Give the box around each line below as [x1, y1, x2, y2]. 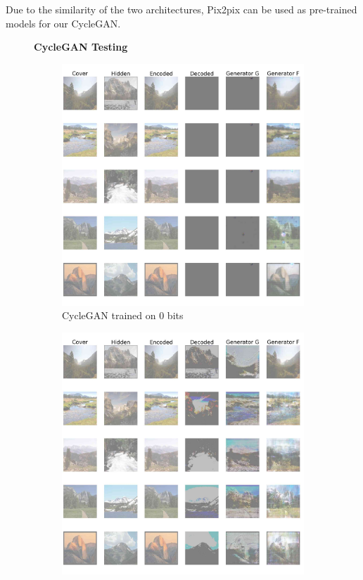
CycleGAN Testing [34, 39, 128, 54]
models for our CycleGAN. [6, 15, 121, 30]
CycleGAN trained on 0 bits [62, 308, 184, 323]
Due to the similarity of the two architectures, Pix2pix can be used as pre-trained [6, 2, 357, 16]
